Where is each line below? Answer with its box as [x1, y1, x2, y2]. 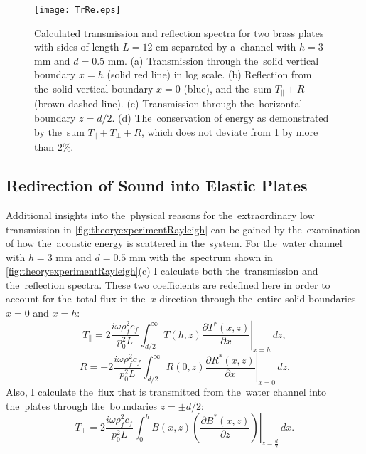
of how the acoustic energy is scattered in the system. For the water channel [6, 236, 343, 250]
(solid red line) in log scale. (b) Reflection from [107, 67, 312, 82]
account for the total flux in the [6, 291, 146, 306]
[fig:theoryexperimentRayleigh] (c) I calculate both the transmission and [6, 263, 318, 278]
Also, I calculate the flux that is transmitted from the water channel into [6, 384, 327, 399]
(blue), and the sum [183, 81, 272, 96]
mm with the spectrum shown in [129, 249, 273, 264]
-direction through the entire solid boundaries [156, 291, 356, 306]
